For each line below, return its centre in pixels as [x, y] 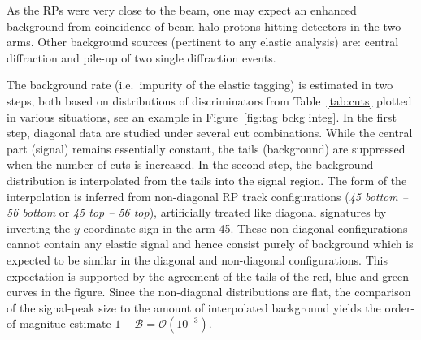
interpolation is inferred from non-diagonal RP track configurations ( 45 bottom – [207, 196]
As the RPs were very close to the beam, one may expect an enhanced [182, 10]
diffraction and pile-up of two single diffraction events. [141, 57]
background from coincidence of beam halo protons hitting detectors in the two [204, 26]
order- [400, 307]
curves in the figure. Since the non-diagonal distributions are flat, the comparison [209, 292]
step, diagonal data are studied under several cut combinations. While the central [210, 133]
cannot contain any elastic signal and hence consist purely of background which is [210, 244]
